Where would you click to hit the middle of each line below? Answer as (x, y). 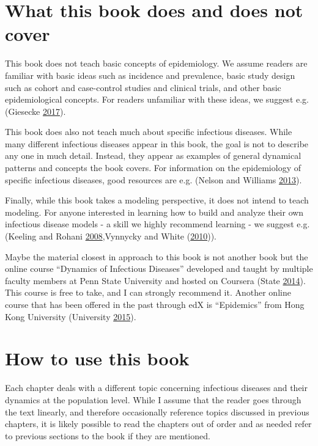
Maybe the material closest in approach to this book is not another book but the (157, 256)
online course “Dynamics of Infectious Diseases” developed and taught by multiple (159, 269)
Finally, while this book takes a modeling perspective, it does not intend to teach (157, 200)
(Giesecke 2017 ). (35, 111)
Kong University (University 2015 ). (71, 316)
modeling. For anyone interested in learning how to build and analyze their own (154, 212)
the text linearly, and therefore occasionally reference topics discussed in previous (157, 411)
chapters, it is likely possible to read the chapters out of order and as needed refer (158, 424)
